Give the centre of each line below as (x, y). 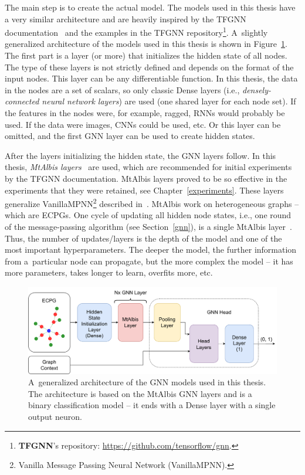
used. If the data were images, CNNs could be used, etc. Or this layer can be (143, 124)
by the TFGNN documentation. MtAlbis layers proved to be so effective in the (146, 178)
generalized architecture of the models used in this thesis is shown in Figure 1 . (146, 44)
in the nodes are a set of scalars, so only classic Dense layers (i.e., (122, 89)
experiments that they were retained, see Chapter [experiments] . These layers (144, 190)
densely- (257, 89)
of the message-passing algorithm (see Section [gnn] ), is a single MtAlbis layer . (148, 226)
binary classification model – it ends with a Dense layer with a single (152, 405)
